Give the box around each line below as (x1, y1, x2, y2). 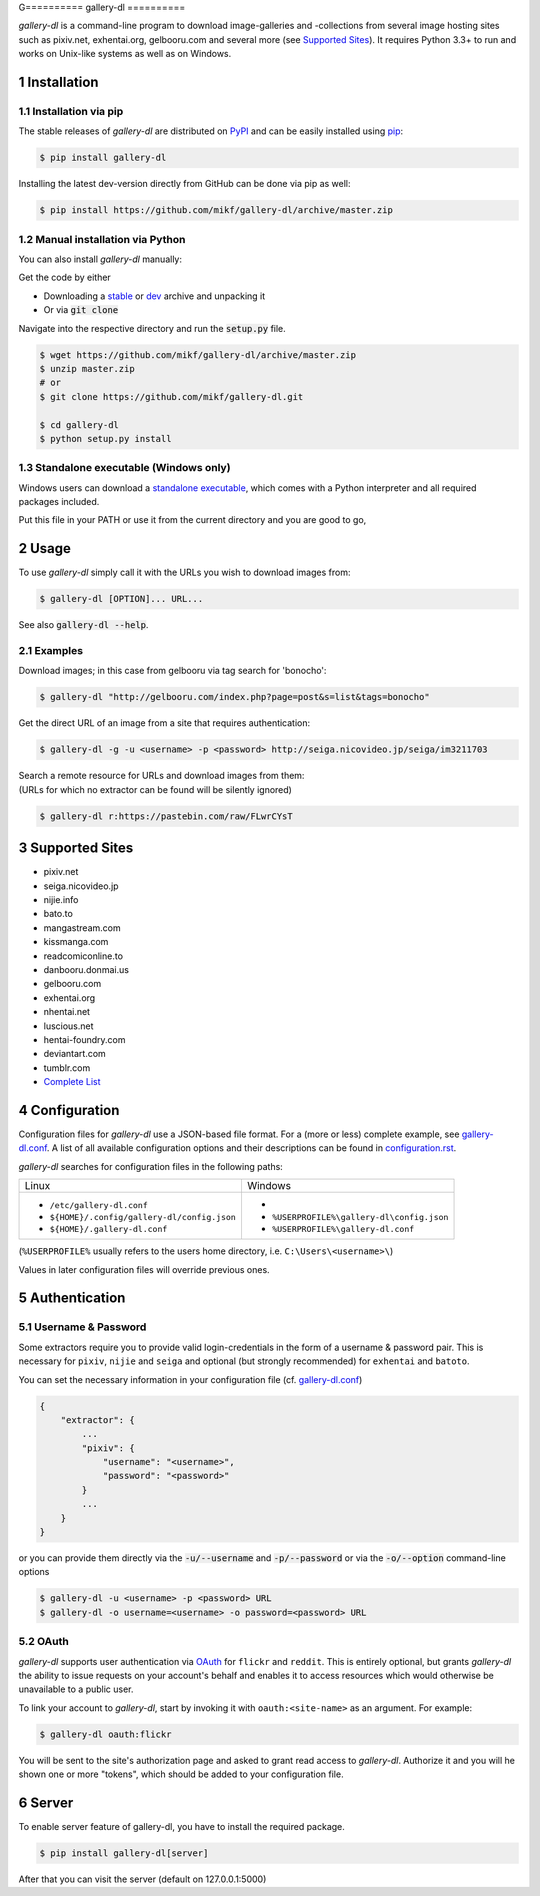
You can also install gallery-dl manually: (18, 253, 182, 265)
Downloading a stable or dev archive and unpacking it (43, 290, 266, 302)
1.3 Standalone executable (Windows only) (18, 461, 231, 475)
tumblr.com (43, 1061, 91, 1074)
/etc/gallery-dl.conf (49, 1200, 149, 1210)
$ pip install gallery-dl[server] (39, 1847, 209, 1859)
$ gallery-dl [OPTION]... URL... (39, 593, 204, 605)
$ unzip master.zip (39, 363, 135, 374)
